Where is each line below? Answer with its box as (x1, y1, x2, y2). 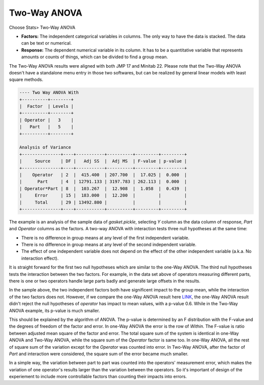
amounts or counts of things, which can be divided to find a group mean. (21, 54, 168, 60)
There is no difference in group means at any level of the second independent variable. (21, 241, 197, 247)
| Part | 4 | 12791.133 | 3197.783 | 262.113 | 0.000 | (19, 179, 187, 185)
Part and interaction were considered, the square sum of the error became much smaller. (9, 351, 189, 357)
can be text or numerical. (21, 40, 72, 46)
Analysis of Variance (19, 144, 71, 150)
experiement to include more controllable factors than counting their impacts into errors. (9, 374, 187, 380)
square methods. (9, 76, 44, 83)
